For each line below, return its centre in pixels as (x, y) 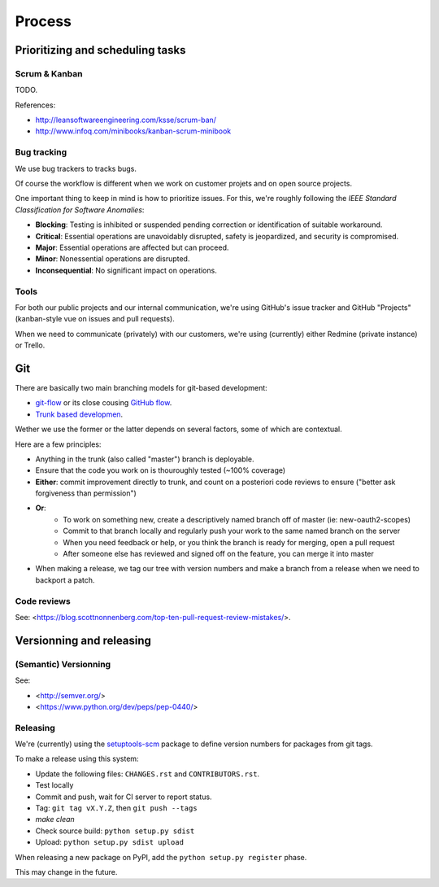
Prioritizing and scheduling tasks (100, 50)
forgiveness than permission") (86, 493)
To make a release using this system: (77, 759)
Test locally (54, 785)
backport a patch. (65, 580)
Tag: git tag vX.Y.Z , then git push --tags (117, 808)
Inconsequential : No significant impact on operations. (126, 270)
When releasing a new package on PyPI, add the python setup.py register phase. (161, 857)
